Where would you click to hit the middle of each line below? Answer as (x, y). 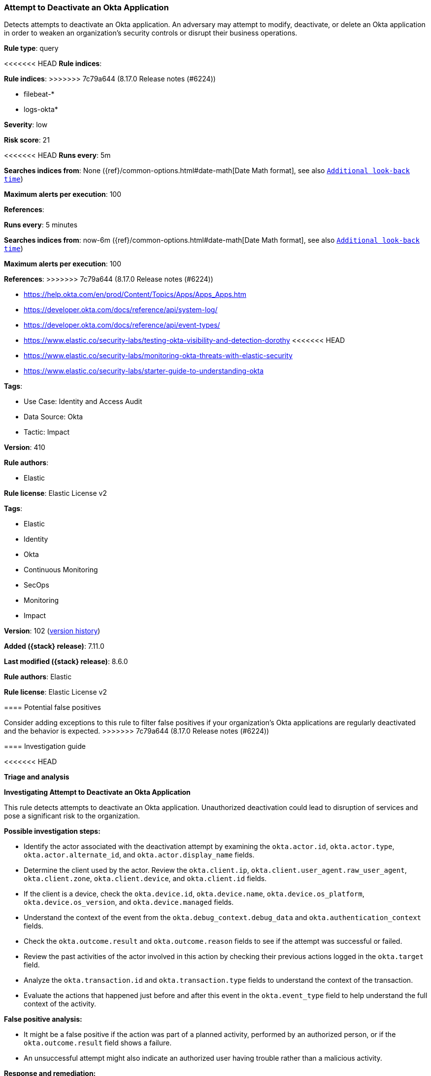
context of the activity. (60, 1004)
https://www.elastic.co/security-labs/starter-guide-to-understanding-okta (144, 371)
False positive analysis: (43, 1019)
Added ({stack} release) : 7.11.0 (54, 646)
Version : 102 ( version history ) (52, 631)
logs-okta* (41, 110)
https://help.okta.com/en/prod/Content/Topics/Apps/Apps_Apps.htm (135, 295)
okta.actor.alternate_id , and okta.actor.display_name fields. (139, 855)
